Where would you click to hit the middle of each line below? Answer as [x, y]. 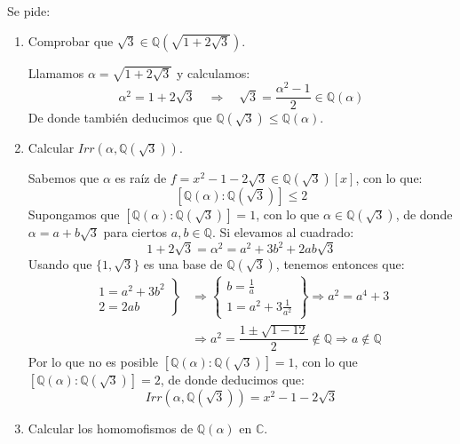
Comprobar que [71, 40]
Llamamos [56, 72]
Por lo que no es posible [93, 362]
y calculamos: [213, 72]
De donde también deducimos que [120, 118]
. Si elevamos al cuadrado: [283, 232]
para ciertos [135, 232]
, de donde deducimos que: [232, 380]
